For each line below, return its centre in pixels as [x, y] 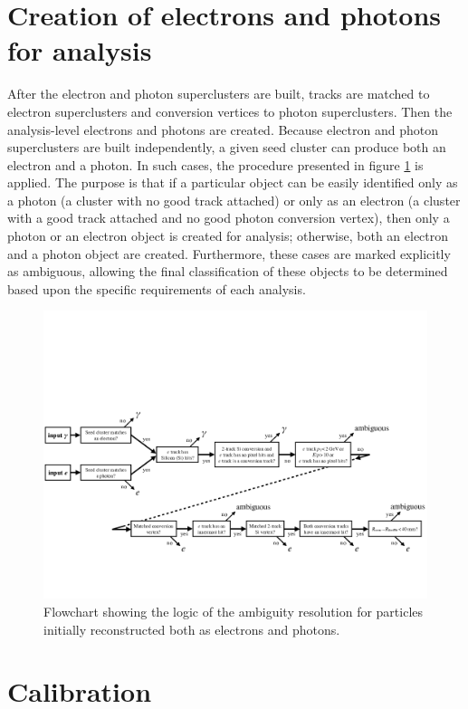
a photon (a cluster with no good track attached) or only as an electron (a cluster [234, 200]
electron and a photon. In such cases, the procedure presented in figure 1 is [215, 164]
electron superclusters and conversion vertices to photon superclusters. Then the [230, 111]
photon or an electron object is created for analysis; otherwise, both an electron [228, 236]
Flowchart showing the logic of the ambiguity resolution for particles [234, 612]
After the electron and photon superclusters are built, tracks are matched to [219, 94]
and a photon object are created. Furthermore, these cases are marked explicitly [229, 253]
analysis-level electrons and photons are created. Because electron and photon [223, 129]
